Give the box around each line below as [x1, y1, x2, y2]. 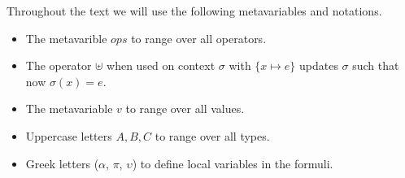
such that [352, 57, 399, 74]
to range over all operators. [131, 29, 267, 46]
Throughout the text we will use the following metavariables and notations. [7, 2, 382, 19]
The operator [25, 57, 92, 74]
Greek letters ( [25, 154, 99, 171]
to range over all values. [125, 100, 245, 117]
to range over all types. [155, 127, 270, 144]
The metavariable [25, 100, 113, 117]
